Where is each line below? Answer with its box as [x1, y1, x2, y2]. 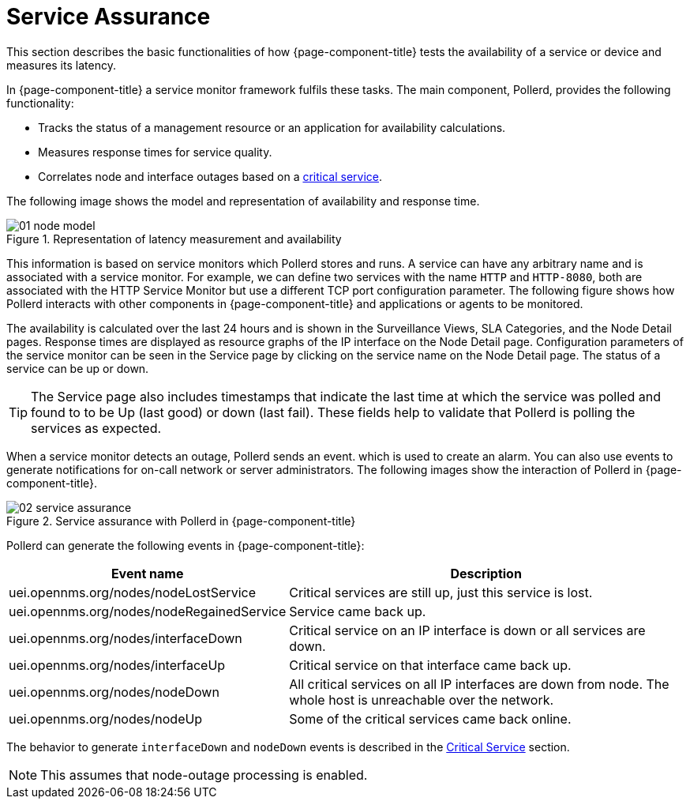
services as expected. [31, 419, 162, 436]
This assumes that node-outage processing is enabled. [40, 766, 368, 783]
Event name [111, 565, 184, 581]
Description [450, 565, 522, 581]
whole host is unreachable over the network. [289, 691, 554, 708]
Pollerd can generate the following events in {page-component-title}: [6, 538, 365, 552]
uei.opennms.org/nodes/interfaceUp [9, 656, 226, 673]
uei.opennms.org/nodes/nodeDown [9, 683, 219, 700]
